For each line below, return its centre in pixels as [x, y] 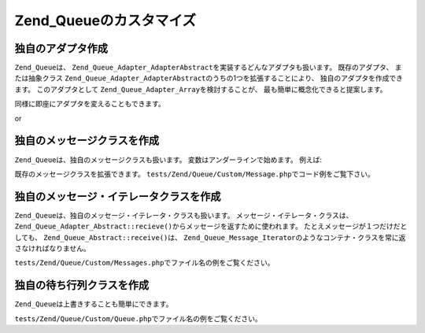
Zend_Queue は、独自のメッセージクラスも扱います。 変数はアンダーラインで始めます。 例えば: [168, 159]
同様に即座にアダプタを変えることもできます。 [90, 104]
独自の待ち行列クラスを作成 [82, 285]
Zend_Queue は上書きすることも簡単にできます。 [94, 304]
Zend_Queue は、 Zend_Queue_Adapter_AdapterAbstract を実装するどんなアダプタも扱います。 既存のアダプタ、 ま [208, 68]
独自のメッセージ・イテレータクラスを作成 [118, 196]
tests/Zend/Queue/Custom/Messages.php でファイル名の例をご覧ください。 [144, 263]
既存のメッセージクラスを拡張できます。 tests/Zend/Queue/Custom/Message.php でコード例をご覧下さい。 [194, 174]
